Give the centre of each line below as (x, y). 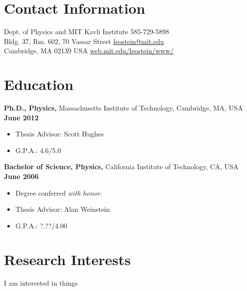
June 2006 (21, 176)
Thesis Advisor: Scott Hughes (60, 134)
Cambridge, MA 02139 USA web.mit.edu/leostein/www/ (89, 51)
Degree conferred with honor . (59, 192)
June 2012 (21, 117)
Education (39, 84)
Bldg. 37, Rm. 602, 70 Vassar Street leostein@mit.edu (84, 41)
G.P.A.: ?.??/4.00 (41, 225)
